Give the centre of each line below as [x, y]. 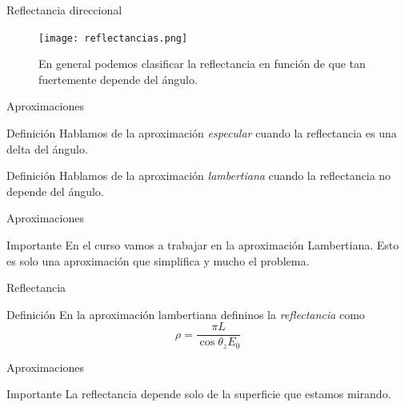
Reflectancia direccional [64, 10]
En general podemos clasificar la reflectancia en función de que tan [202, 64]
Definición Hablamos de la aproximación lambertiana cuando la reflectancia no [199, 176]
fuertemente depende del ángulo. [118, 79]
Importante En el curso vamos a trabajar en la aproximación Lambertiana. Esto [203, 245]
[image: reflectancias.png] [113, 38]
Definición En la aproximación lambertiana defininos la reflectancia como [186, 314]
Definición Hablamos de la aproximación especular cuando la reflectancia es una [202, 133]
